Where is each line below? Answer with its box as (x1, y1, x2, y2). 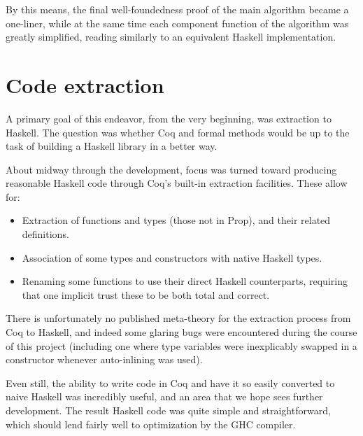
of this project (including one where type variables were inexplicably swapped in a (6, 338, 357, 353)
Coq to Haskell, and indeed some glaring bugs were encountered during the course (6, 325, 357, 339)
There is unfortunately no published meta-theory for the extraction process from (6, 311, 351, 325)
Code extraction (6, 70, 164, 99)
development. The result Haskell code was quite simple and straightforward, (6, 403, 331, 417)
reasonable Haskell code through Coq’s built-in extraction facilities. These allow (6, 176, 348, 190)
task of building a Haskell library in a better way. (6, 139, 218, 153)
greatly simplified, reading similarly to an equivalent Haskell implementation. (6, 29, 336, 44)
